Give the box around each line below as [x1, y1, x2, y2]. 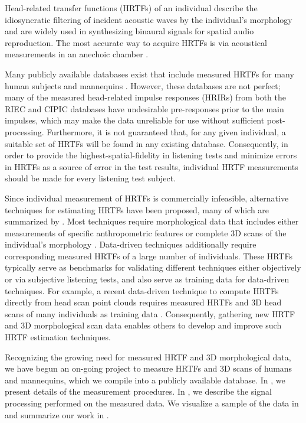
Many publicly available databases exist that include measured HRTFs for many [5, 67, 294, 80]
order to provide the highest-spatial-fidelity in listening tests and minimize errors [5, 149, 297, 161]
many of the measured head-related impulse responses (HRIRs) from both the [5, 91, 286, 103]
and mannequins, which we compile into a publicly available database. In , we [5, 373, 285, 386]
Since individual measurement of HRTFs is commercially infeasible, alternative [5, 191, 289, 204]
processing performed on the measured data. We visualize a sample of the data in [5, 397, 299, 409]
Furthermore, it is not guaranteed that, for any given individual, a [47, 125, 286, 138]
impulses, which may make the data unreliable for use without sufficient [5, 114, 265, 126]
